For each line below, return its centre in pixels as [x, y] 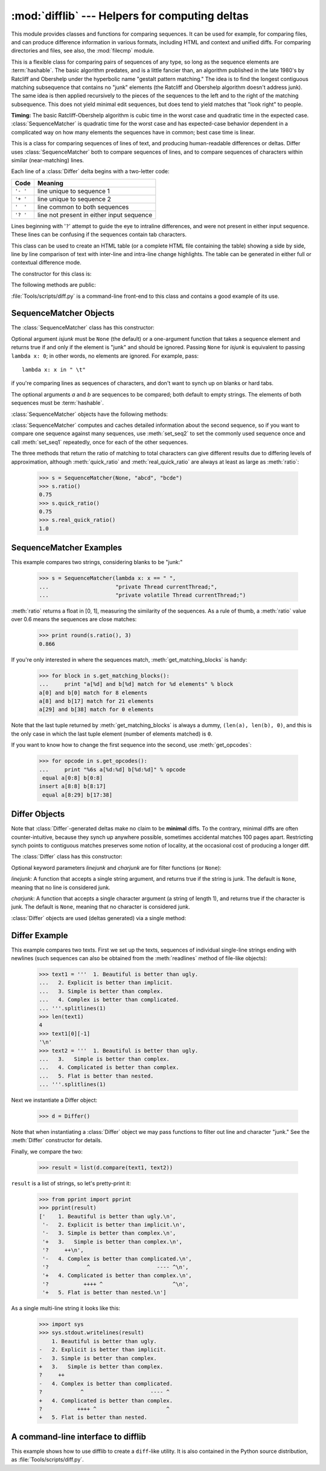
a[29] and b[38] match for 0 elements [96, 709]
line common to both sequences [83, 207]
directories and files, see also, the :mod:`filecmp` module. [83, 51]
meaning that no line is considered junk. [61, 887]
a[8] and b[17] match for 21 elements [96, 701]
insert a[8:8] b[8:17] [72, 786]
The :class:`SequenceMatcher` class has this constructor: [83, 327]
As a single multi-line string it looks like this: [66, 1308]
